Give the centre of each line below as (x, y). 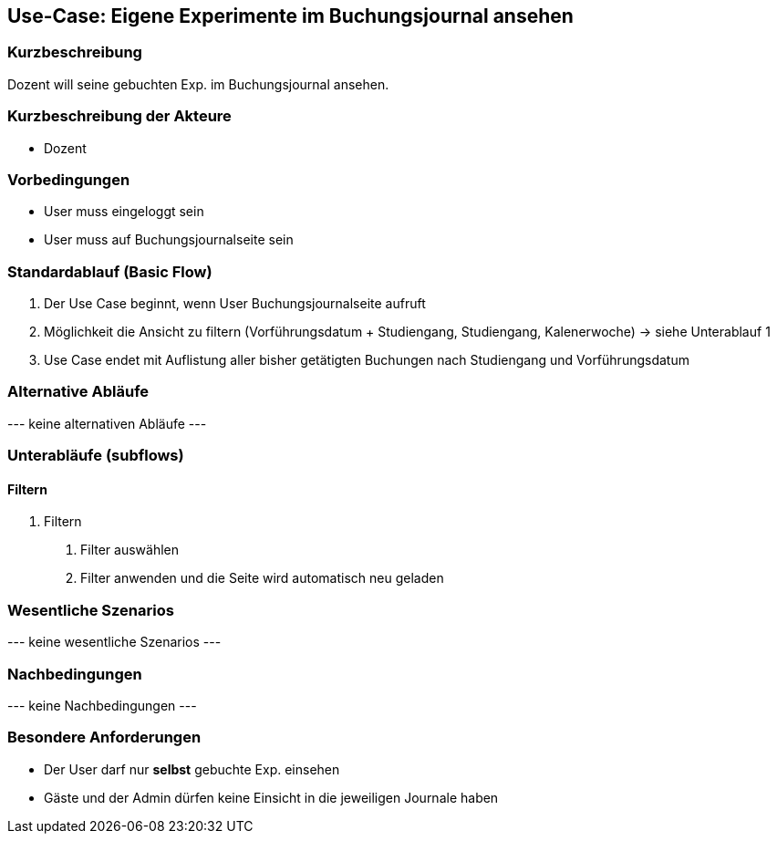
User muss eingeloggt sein (124, 212)
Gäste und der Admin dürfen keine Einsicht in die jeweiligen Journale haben (271, 797)
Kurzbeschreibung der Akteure (119, 116)
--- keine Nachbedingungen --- (102, 705)
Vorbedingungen (69, 179)
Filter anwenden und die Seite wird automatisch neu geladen (262, 578)
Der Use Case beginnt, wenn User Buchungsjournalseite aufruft (235, 304)
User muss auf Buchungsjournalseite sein (169, 240)
